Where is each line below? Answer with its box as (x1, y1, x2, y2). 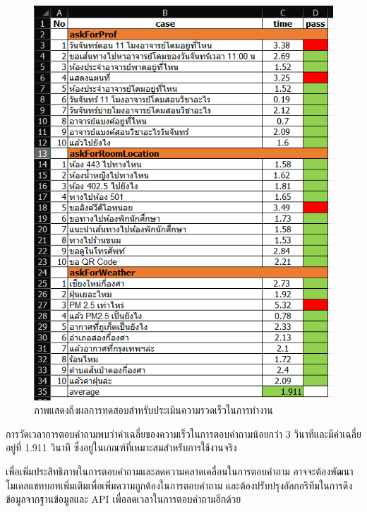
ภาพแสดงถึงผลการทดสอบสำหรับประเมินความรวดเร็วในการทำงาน (34, 403, 273, 417)
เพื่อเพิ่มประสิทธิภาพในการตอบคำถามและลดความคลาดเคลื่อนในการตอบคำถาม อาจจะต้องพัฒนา (6, 463, 354, 478)
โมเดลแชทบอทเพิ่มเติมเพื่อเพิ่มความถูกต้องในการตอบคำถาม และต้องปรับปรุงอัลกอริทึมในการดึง (6, 477, 352, 492)
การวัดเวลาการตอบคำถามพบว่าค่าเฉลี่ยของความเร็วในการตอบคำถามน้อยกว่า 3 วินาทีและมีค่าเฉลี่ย (6, 426, 361, 441)
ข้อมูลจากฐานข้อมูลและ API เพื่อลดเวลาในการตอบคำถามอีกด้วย (6, 492, 241, 506)
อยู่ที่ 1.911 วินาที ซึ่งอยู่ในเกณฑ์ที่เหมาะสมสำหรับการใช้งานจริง (6, 440, 237, 455)
